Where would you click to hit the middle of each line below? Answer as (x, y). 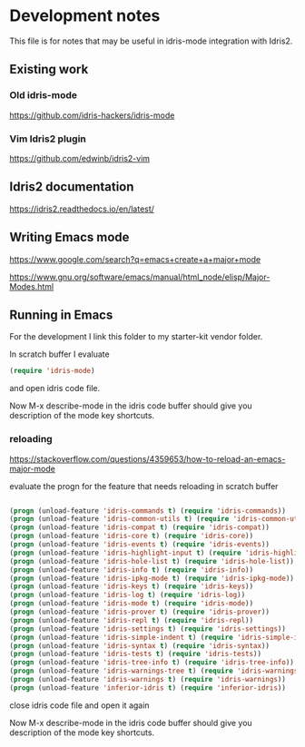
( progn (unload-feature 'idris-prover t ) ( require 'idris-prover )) (140, 612)
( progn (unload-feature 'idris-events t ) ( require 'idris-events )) (140, 545)
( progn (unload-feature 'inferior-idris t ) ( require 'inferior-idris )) (148, 688)
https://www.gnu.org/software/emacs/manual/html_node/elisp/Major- (140, 277)
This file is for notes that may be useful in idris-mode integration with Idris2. (151, 41)
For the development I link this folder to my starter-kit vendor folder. (136, 337)
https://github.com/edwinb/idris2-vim (80, 158)
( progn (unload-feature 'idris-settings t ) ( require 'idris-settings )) (148, 629)
